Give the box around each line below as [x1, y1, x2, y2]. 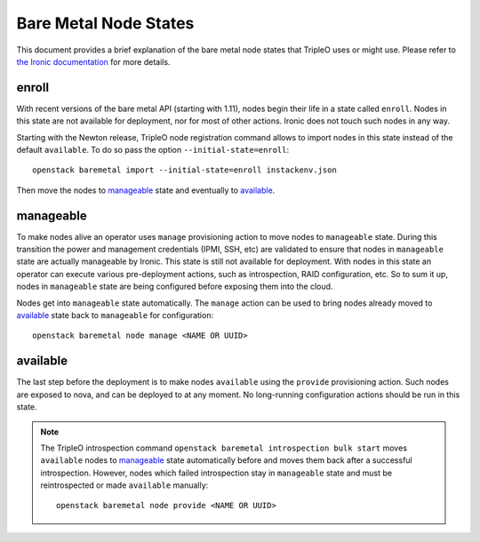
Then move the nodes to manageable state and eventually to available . [16, 185, 276, 195]
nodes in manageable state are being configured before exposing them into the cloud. [16, 281, 333, 292]
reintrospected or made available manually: [40, 480, 209, 490]
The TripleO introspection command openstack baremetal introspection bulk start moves [40, 442, 408, 453]
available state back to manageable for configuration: [16, 310, 213, 321]
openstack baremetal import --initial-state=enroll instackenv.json [32, 165, 337, 175]
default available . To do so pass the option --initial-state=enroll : [16, 145, 289, 155]
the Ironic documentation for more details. [16, 56, 171, 67]
